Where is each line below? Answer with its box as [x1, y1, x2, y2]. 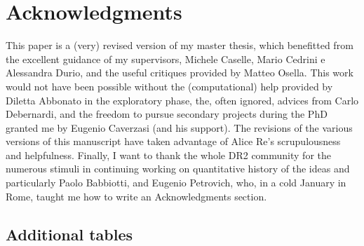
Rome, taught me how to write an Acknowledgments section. [6, 189, 267, 203]
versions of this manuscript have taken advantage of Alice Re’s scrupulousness [6, 134, 341, 149]
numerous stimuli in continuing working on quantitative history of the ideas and [6, 161, 350, 176]
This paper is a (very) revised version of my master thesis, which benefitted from [6, 38, 353, 53]
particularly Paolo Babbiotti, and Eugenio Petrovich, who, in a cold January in [6, 175, 346, 190]
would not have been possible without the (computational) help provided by [6, 78, 333, 93]
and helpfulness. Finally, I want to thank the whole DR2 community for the [6, 147, 331, 162]
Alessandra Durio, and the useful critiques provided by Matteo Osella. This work [6, 65, 353, 80]
